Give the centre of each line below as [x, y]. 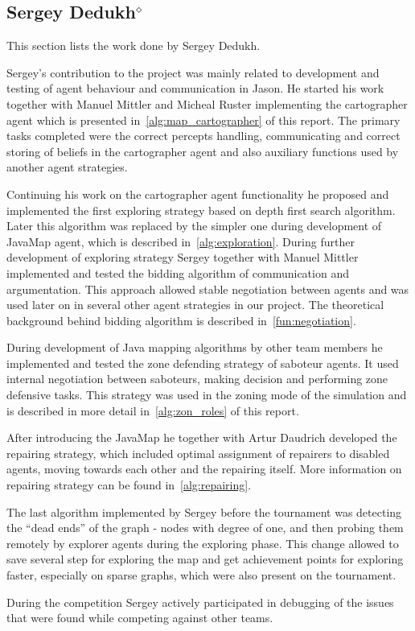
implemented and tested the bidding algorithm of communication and [178, 272]
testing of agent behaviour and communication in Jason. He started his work [195, 88]
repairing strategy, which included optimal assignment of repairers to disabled [198, 453]
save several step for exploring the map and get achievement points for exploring [205, 559]
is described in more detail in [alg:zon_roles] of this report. [153, 410]
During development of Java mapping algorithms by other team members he [195, 347]
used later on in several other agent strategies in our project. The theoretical [195, 305]
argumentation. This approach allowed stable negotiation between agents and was [208, 289]
